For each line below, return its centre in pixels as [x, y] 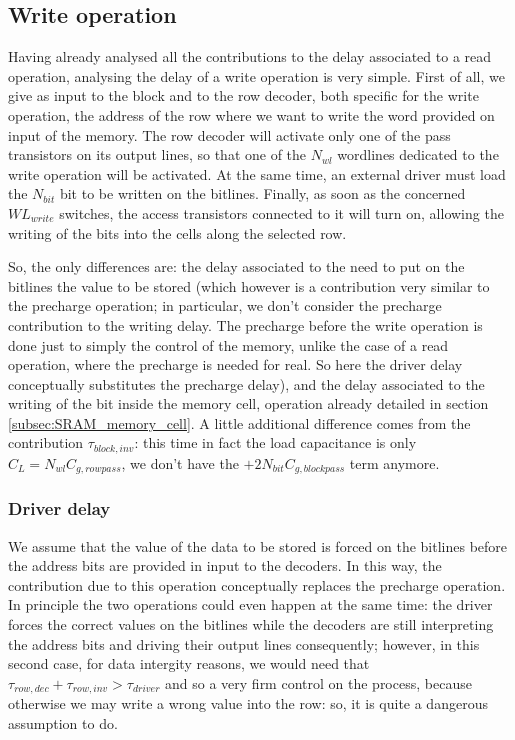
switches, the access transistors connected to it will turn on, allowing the [281, 212]
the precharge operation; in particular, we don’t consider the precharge [225, 305]
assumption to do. [63, 722]
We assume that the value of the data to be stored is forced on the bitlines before [258, 545]
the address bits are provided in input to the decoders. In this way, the [225, 565]
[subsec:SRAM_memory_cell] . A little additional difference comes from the [239, 422]
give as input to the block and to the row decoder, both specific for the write [243, 95]
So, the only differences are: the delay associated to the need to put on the [236, 266]
